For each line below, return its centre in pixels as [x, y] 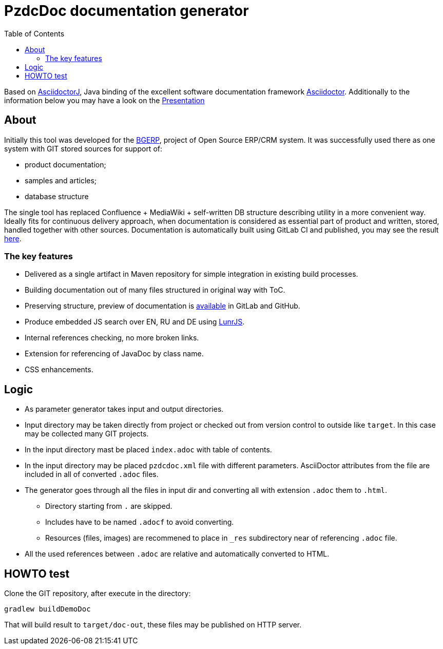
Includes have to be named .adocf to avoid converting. [140, 522]
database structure [57, 196]
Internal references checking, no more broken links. [112, 338]
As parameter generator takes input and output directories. [124, 409]
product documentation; [65, 164]
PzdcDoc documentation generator [127, 11]
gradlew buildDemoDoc [47, 609]
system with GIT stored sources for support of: [83, 148]
